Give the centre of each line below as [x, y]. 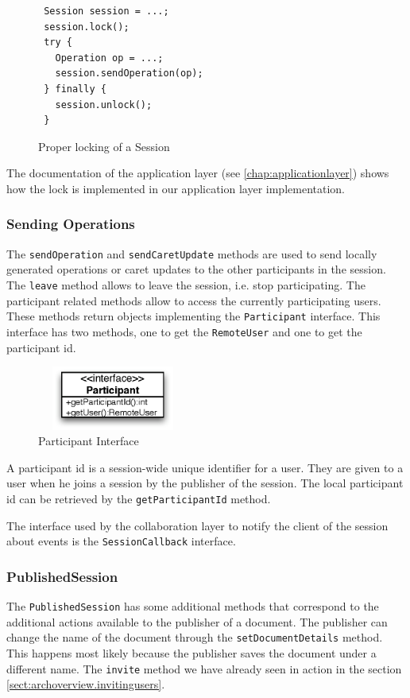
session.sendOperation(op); [129, 74]
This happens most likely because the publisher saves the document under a [191, 652]
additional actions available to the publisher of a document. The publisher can [197, 621]
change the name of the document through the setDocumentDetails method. [195, 637]
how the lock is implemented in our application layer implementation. [176, 188]
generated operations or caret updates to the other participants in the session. [196, 269]
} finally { [75, 89]
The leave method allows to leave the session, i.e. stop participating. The [186, 285]
